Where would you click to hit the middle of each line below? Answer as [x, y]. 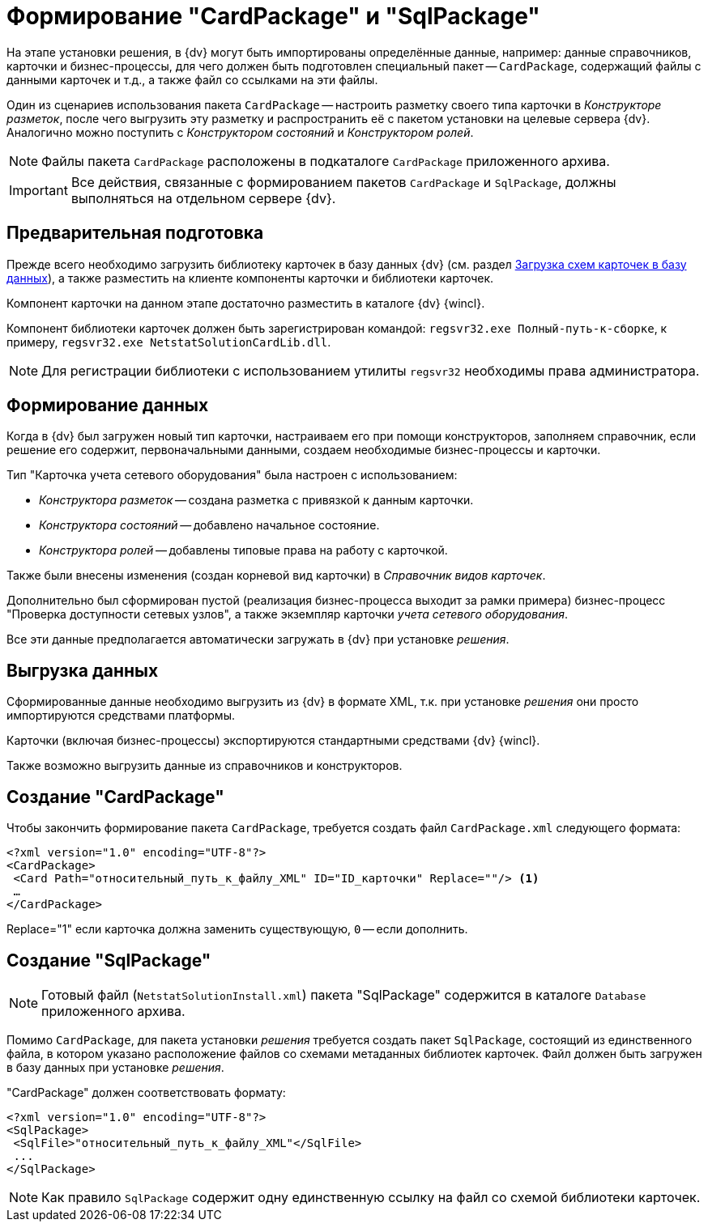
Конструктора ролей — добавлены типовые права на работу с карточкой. [243, 550]
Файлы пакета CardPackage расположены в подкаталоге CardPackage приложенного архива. [326, 161]
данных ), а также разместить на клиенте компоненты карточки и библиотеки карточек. [250, 278]
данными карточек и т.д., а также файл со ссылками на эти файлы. [192, 79]
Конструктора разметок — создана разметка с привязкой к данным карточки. [256, 500]
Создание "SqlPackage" [109, 960]
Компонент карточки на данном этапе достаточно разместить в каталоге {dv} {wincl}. [246, 303]
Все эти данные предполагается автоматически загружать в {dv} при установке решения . [258, 639]
